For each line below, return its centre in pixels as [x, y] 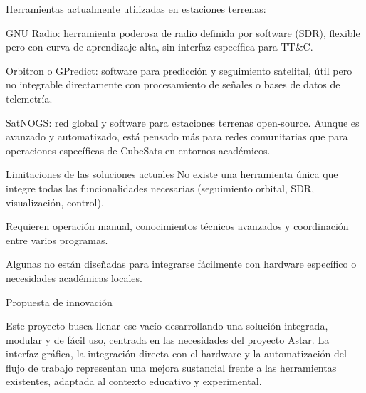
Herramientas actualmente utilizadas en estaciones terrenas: [136, 9]
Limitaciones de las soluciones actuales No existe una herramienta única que [172, 174]
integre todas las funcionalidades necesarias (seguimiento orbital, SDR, [160, 188]
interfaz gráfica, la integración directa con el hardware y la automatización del [176, 353]
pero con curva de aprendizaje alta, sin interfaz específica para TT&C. [160, 47]
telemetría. [29, 98]
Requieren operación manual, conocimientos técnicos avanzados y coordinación [177, 226]
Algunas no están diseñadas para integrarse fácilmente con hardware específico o [181, 264]
